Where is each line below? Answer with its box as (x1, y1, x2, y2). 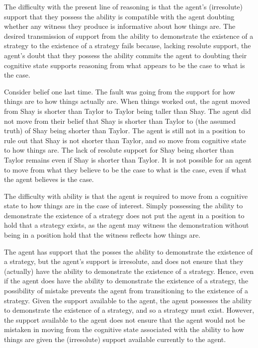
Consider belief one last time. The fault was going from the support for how (4, 86, 235, 96)
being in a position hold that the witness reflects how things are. (4, 230, 201, 240)
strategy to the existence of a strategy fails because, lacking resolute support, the (4, 40, 251, 51)
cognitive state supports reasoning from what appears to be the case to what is (4, 60, 245, 70)
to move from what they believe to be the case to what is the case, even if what (4, 164, 247, 174)
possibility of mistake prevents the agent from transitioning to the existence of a (4, 285, 248, 296)
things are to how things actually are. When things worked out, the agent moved (4, 96, 251, 106)
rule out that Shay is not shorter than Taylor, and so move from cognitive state (4, 135, 247, 145)
